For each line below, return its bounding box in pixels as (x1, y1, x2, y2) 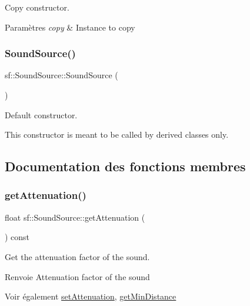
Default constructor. (5, 108, 78, 121)
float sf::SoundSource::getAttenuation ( (5, 211, 145, 223)
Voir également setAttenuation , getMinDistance (5, 290, 176, 302)
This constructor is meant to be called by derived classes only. (5, 128, 229, 141)
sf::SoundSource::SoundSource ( (5, 69, 118, 81)
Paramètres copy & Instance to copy (5, 21, 135, 33)
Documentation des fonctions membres (5, 157, 246, 175)
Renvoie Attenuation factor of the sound (5, 270, 150, 282)
